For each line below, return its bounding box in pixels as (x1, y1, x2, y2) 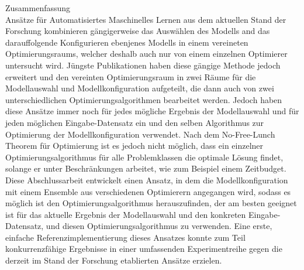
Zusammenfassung (5, 2, 71, 13)
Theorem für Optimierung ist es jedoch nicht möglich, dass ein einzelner (5, 139, 264, 152)
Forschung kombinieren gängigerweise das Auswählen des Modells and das (5, 25, 270, 37)
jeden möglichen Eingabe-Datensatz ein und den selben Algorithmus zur (5, 116, 264, 128)
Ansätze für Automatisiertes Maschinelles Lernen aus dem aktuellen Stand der (5, 13, 286, 25)
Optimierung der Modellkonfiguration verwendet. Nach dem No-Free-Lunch (5, 128, 275, 140)
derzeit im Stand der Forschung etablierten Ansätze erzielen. (5, 254, 222, 266)
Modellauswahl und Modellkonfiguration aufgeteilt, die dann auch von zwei (5, 82, 274, 94)
